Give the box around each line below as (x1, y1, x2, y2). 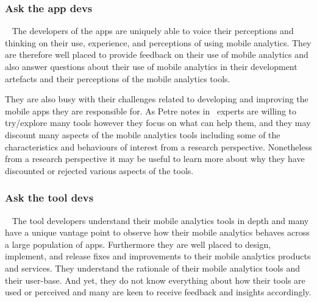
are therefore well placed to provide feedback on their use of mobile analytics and (5, 48, 308, 61)
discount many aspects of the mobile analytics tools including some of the (5, 128, 280, 141)
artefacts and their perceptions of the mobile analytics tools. (5, 72, 230, 85)
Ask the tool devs (5, 190, 94, 205)
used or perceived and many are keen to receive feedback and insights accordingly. (5, 286, 312, 298)
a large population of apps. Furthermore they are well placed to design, (5, 237, 271, 250)
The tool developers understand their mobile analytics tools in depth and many (12, 214, 309, 226)
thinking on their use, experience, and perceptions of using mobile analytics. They (5, 36, 312, 49)
